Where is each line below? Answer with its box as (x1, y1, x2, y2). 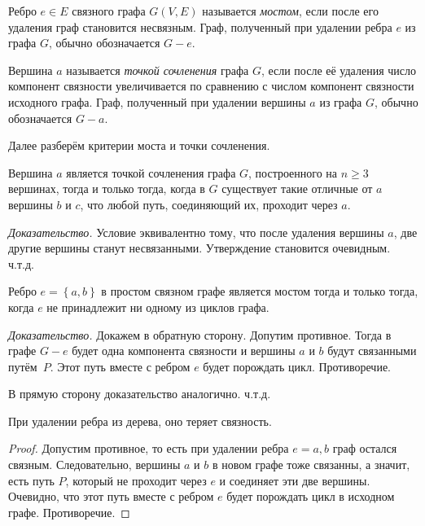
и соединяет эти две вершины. (219, 471, 370, 489)
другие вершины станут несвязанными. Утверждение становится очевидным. (8, 239, 391, 256)
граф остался (332, 440, 397, 457)
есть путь (8, 471, 55, 489)
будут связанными (327, 342, 417, 359)
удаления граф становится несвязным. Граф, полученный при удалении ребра (8, 18, 392, 35)
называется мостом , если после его (202, 2, 379, 19)
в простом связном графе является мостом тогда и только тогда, (101, 283, 418, 300)
